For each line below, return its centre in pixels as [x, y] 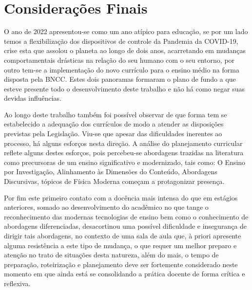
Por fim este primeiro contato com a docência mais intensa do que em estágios [121, 197]
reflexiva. [17, 283]
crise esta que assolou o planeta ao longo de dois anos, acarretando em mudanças [125, 50]
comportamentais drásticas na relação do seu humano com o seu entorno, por [119, 60]
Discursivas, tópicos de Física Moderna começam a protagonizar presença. [114, 181]
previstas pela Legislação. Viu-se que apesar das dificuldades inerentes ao [113, 134]
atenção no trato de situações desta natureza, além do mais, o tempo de [111, 255]
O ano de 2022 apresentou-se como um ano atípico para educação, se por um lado [126, 31]
